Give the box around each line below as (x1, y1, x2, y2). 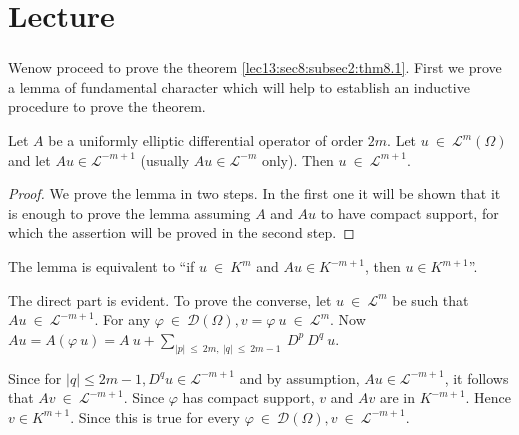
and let (8, 149, 51, 170)
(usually (140, 149, 190, 170)
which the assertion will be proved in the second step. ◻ (8, 222, 355, 243)
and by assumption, (239, 367, 360, 388)
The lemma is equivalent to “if (8, 256, 195, 277)
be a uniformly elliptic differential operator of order (48, 130, 364, 151)
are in (379, 387, 416, 408)
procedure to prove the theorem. (8, 96, 206, 117)
